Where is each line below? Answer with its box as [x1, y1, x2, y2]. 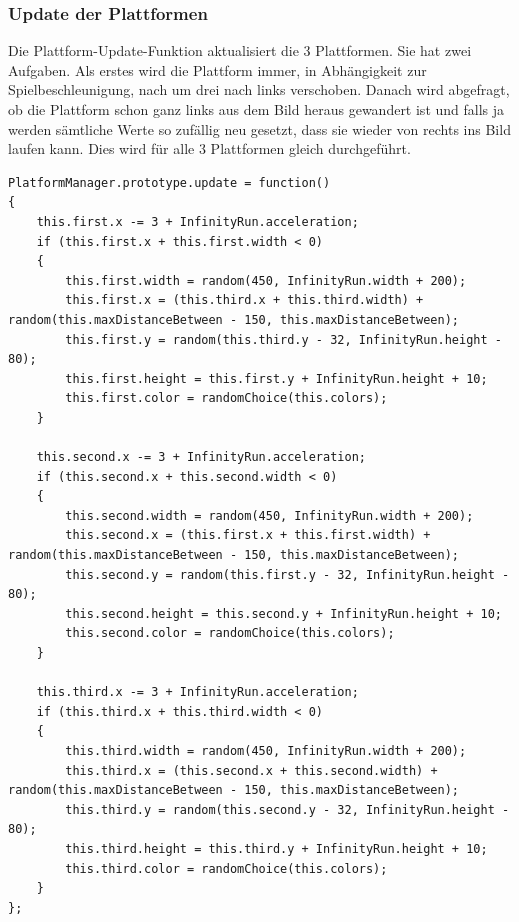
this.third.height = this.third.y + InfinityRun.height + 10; [65, 841, 488, 856]
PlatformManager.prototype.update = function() [8, 175, 331, 190]
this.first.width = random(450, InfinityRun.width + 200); [65, 273, 467, 288]
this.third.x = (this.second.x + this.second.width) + [65, 763, 438, 778]
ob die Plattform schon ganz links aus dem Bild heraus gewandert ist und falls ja [8, 99, 505, 119]
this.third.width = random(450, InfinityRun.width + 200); [65, 744, 467, 758]
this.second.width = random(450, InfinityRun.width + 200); [65, 508, 474, 523]
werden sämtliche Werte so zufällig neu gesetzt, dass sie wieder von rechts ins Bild [8, 118, 511, 139]
